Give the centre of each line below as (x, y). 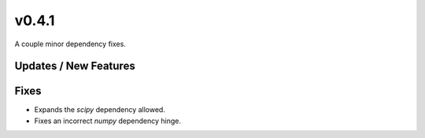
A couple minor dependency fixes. (70, 44)
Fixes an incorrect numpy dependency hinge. (107, 121)
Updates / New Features (75, 66)
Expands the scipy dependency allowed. (100, 110)
